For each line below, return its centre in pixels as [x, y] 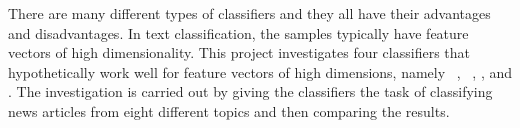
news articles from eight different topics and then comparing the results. [229, 110]
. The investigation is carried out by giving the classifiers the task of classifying [250, 91]
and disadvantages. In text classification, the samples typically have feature [238, 32]
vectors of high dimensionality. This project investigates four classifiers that [239, 52]
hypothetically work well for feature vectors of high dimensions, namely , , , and [260, 71]
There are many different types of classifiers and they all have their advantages [249, 13]
